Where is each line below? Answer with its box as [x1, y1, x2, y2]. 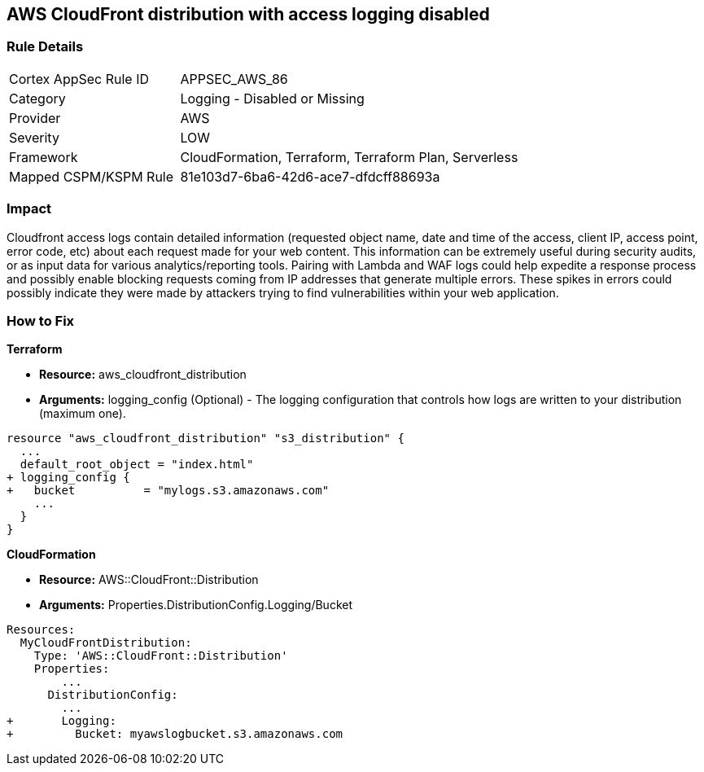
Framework [9, 148, 78, 165]
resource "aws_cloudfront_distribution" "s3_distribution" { [7, 432, 404, 445]
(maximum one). [39, 406, 126, 421]
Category [9, 90, 66, 107]
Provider [9, 109, 61, 126]
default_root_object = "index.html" [20, 458, 254, 472]
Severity [9, 129, 59, 146]
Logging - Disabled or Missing [180, 90, 365, 107]
